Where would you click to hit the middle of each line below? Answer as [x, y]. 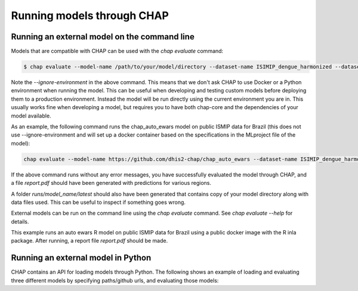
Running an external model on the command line [103, 37]
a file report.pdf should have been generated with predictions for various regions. [111, 183]
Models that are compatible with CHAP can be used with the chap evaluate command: [117, 51]
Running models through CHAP [90, 16]
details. [20, 221]
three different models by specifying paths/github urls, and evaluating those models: [115, 280]
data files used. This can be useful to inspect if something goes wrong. [98, 202]
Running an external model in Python [81, 258]
